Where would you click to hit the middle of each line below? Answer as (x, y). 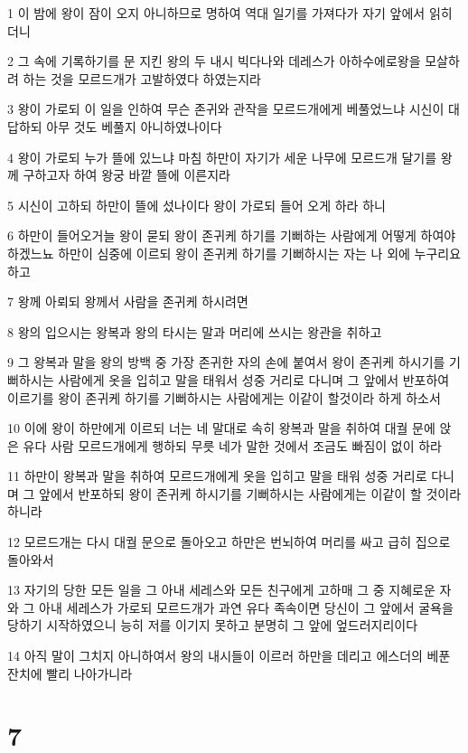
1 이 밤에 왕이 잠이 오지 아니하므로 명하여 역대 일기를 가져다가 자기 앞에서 (216, 13)
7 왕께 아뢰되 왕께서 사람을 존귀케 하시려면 (128, 301)
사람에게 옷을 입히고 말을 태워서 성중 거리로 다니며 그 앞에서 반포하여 (254, 379)
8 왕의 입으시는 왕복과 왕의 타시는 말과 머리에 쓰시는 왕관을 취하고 (195, 331)
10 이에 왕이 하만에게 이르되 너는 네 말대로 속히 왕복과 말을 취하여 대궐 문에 (221, 428)
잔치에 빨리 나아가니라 (70, 673)
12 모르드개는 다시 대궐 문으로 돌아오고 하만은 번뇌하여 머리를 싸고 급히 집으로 (229, 542)
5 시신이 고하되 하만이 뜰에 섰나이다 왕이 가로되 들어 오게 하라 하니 (197, 205)
